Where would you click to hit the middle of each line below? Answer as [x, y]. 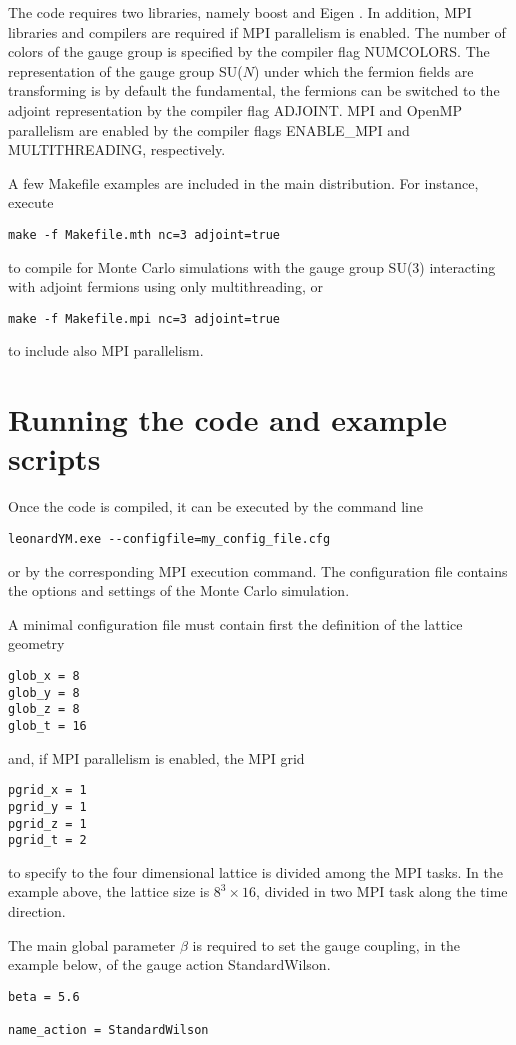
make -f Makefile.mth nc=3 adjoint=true [144, 234]
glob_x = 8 [44, 675]
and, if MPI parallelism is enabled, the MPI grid [156, 757]
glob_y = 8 [44, 692]
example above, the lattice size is [109, 891]
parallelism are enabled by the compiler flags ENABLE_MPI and [209, 129]
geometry [36, 643]
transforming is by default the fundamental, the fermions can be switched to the [254, 90]
